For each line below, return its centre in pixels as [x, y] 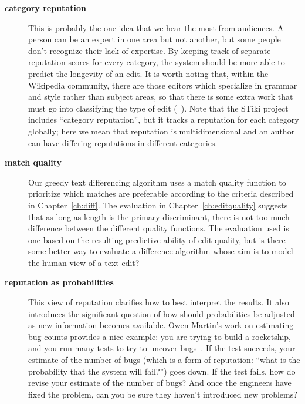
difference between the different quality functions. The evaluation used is [159, 228]
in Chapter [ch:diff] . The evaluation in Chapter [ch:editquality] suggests [158, 205]
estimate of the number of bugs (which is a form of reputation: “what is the [164, 360]
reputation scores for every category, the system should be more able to [157, 62]
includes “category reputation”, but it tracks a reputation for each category [164, 119]
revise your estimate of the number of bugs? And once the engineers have [160, 383]
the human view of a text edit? [84, 262]
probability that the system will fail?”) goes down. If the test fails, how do [162, 371]
